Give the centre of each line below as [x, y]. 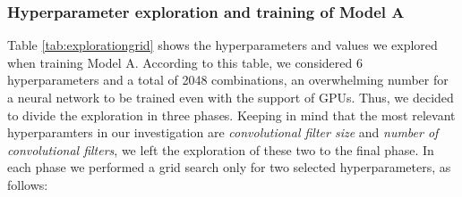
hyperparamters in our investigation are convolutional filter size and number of [223, 132]
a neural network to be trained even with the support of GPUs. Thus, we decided [231, 97]
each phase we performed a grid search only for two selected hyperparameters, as [229, 167]
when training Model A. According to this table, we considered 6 [185, 62]
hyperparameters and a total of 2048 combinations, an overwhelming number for [228, 80]
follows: [28, 184]
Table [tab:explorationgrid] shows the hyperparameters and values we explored [222, 45]
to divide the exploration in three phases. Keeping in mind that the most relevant [231, 115]
